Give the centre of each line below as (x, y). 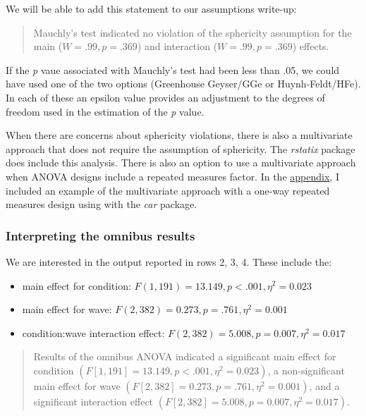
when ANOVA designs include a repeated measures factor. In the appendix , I (172, 176)
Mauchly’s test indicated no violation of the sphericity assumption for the (193, 32)
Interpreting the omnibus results (100, 235)
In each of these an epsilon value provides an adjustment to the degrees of (165, 97)
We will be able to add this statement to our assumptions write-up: (151, 8)
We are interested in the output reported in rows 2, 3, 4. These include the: (169, 261)
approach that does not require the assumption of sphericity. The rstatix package (181, 148)
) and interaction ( (177, 46)
